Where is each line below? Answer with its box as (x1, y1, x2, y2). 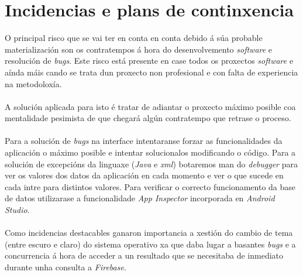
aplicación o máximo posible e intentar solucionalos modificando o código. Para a (5, 146, 296, 159)
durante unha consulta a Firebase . (5, 261, 126, 273)
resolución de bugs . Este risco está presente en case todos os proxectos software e (5, 54, 294, 67)
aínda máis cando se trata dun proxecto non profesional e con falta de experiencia (5, 66, 298, 78)
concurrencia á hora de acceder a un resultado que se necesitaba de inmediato (5, 249, 283, 262)
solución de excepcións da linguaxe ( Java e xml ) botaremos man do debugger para (5, 157, 298, 170)
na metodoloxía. (5, 77, 62, 90)
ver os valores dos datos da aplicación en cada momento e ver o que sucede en (5, 169, 284, 181)
